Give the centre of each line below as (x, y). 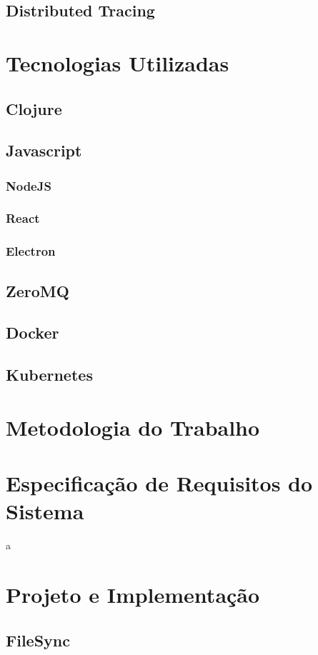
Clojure (34, 108)
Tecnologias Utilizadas (118, 62)
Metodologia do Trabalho (133, 427)
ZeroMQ (38, 290)
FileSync (38, 640)
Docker (33, 332)
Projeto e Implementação (133, 595)
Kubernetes (49, 375)
